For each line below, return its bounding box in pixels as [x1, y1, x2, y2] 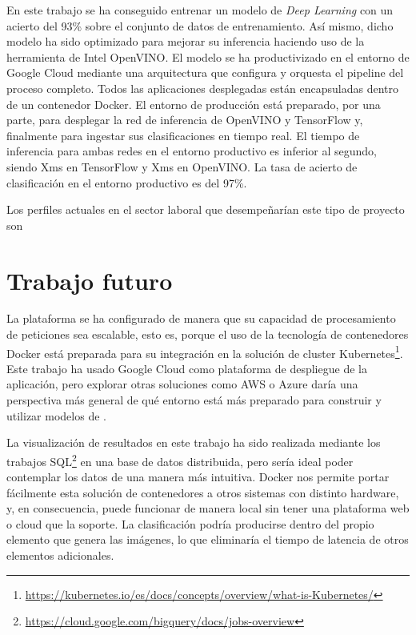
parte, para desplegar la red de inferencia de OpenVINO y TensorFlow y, [6, 111, 363, 128]
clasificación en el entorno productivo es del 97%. [6, 174, 247, 191]
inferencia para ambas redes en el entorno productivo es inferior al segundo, [6, 143, 377, 159]
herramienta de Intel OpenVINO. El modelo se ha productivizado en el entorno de [6, 48, 410, 65]
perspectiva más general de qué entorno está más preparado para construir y [6, 392, 382, 408]
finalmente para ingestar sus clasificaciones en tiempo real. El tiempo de [6, 127, 360, 143]
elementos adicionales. [6, 547, 114, 564]
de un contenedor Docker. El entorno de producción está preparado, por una [6, 95, 381, 112]
